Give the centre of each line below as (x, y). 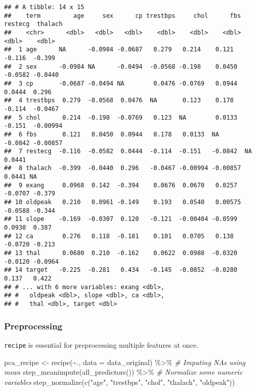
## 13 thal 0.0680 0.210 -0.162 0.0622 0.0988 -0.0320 (121, 253)
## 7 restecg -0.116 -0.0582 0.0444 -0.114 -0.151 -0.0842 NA (128, 151)
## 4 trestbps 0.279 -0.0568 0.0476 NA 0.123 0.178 (119, 101)
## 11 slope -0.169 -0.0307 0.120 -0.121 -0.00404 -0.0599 (121, 219)
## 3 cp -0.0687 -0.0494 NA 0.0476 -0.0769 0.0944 (121, 83)
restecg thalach (33, 24)
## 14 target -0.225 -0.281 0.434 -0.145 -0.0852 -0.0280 (121, 270)
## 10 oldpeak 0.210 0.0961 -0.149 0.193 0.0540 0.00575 (123, 202)
